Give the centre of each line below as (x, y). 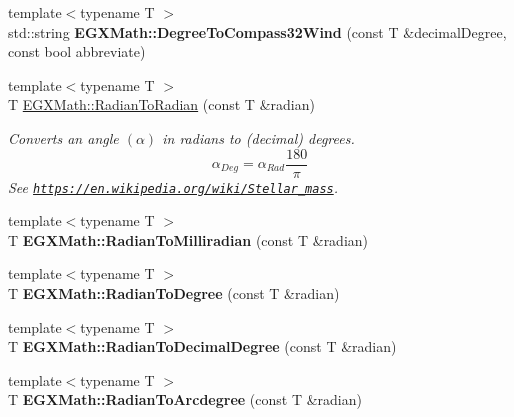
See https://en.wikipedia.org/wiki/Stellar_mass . (173, 186)
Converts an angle (63, 137)
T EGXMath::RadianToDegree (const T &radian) (174, 293)
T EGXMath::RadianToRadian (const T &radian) (161, 104)
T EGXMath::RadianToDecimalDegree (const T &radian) (202, 346)
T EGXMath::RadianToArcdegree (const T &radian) (185, 399)
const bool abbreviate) (77, 51)
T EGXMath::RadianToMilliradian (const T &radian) (188, 239)
